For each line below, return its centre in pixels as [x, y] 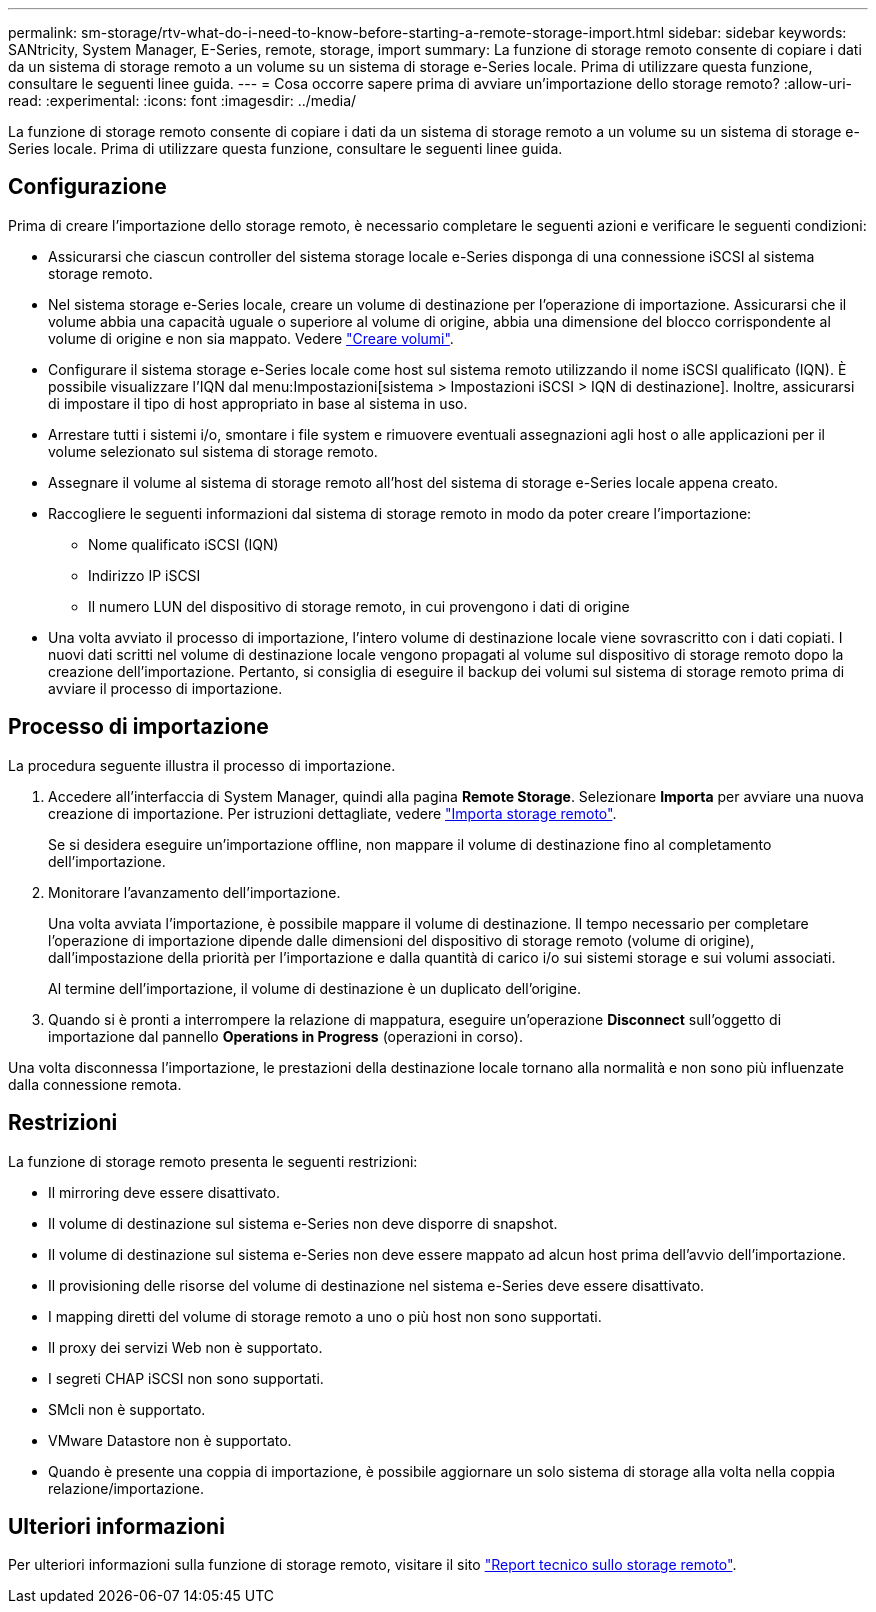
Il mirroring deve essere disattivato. [164, 1192]
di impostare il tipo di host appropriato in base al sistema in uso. [258, 403]
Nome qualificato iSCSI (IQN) [183, 544]
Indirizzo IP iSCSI [144, 575]
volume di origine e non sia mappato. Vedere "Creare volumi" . [251, 338]
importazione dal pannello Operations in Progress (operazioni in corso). [286, 1036]
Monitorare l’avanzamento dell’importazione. [194, 892]
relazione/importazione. [126, 1488]
